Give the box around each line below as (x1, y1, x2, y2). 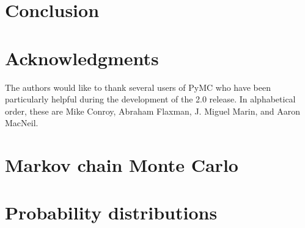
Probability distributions (5, 200, 218, 225)
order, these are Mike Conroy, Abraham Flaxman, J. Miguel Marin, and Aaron (5, 104, 301, 117)
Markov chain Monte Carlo (5, 152, 238, 177)
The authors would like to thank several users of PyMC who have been (5, 80, 271, 93)
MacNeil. (5, 116, 39, 129)
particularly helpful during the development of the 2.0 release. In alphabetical (5, 93, 296, 105)
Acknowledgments (5, 45, 159, 70)
